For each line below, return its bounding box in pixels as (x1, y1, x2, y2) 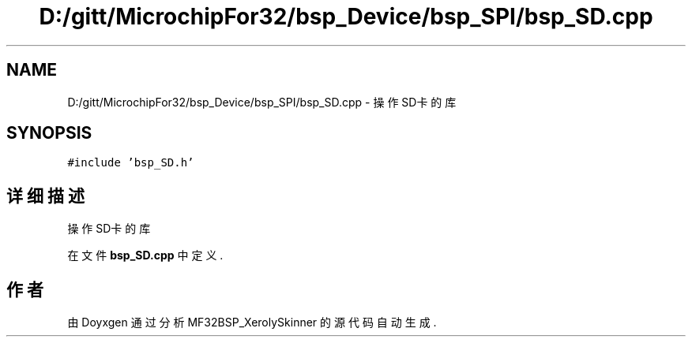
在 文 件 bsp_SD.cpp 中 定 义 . (67, 248, 224, 263)
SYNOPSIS (6, 123, 92, 144)
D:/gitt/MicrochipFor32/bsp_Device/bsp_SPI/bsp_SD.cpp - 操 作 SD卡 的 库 (67, 95, 457, 109)
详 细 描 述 (6, 185, 85, 206)
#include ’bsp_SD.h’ (67, 156, 194, 170)
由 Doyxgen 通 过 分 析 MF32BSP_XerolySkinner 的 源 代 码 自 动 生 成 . (67, 315, 437, 330)
